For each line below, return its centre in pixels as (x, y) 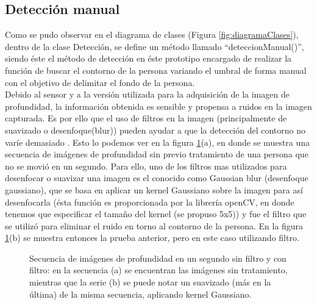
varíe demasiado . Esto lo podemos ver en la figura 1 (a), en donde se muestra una (158, 142)
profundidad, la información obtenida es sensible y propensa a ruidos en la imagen (158, 106)
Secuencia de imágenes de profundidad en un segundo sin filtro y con (158, 258)
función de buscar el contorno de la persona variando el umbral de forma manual (156, 70)
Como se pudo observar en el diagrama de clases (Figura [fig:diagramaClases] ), (152, 34)
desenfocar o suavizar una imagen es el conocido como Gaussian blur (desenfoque (157, 178)
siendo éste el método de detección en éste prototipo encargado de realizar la (148, 58)
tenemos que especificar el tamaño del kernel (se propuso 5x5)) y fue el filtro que (156, 214)
